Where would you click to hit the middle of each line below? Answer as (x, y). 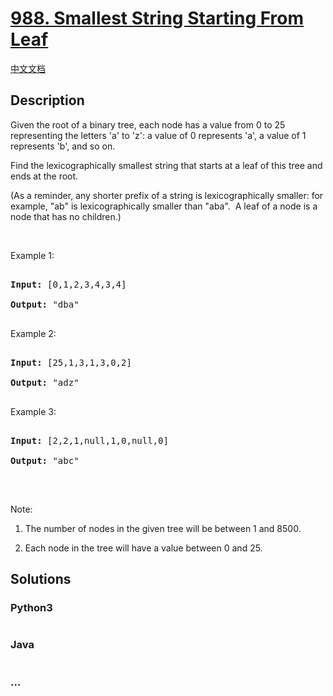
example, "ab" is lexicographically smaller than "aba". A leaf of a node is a (164, 206)
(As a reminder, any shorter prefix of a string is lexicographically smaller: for (167, 195)
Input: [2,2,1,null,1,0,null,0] (89, 440)
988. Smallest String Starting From (157, 18)
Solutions (41, 579)
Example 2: (33, 333)
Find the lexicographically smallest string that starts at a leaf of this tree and (166, 165)
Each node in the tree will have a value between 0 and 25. (143, 548)
